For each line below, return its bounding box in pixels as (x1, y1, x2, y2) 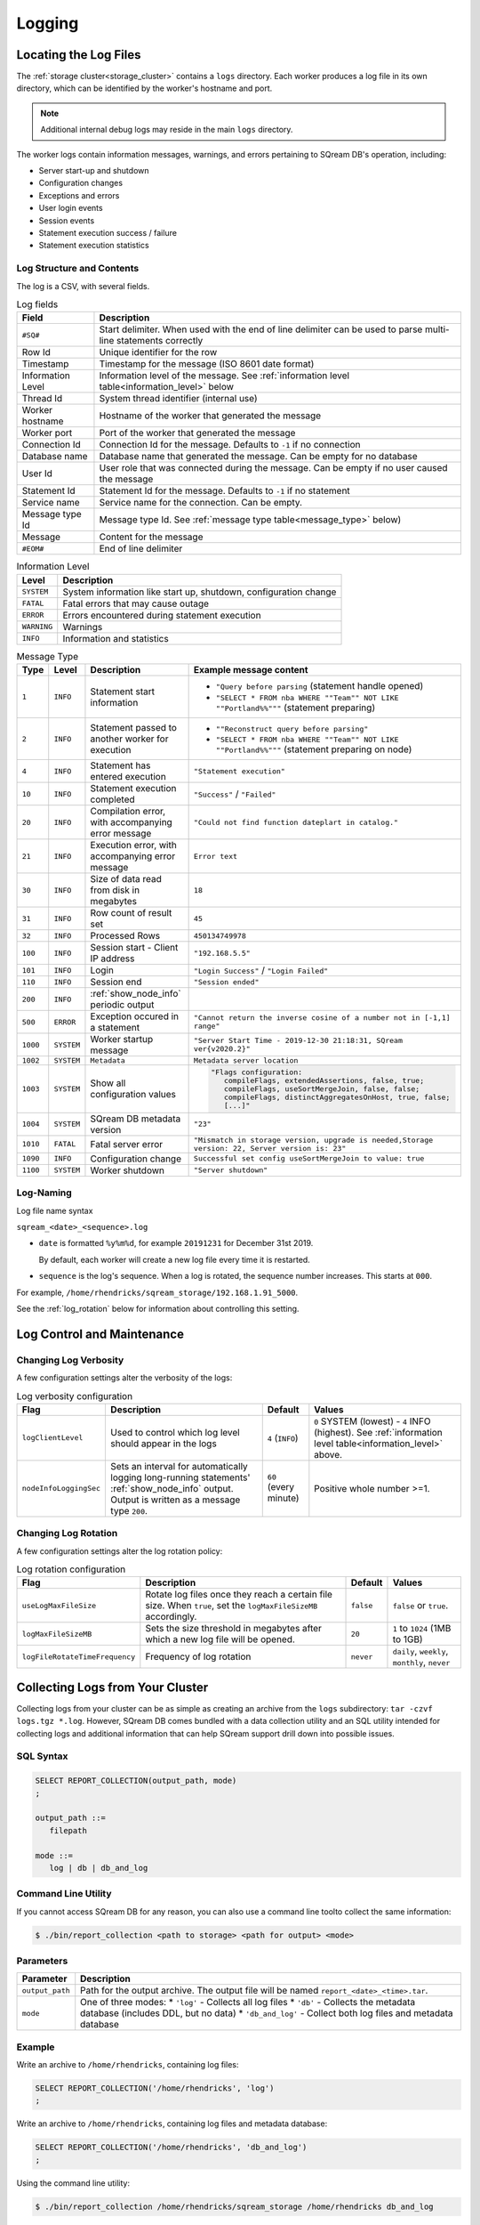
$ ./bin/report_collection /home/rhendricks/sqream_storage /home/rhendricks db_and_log (35, 2201, 435, 2212)
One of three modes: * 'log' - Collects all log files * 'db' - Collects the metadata (80, 1996, 416, 2009)
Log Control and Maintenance (16, 1326, 184, 1341)
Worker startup (90, 1033, 154, 1046)
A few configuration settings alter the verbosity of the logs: (16, 1372, 233, 1383)
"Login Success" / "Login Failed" (193, 964, 329, 976)
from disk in (90, 884, 140, 896)
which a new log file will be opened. (145, 1633, 295, 1646)
